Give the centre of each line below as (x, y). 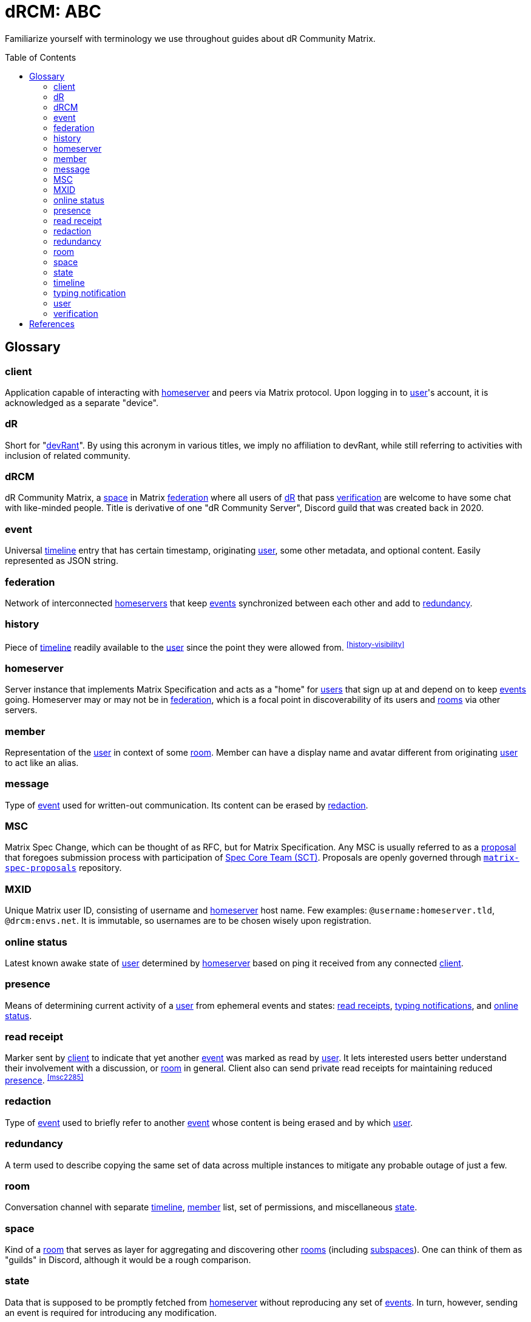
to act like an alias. (42, 762)
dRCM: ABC (53, 12)
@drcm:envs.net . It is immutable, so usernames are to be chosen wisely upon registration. (188, 921)
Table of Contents (41, 57)
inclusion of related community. (68, 455)
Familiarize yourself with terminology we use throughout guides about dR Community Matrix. (190, 38)
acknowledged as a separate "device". (82, 402)
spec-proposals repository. (63, 868)
